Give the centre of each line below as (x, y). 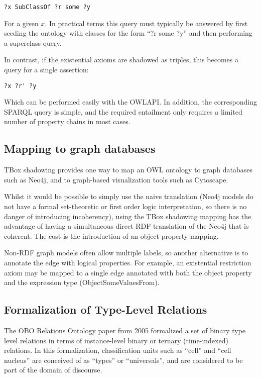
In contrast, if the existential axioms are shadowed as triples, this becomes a (121, 60)
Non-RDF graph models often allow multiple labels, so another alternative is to (126, 253)
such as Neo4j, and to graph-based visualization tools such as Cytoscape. (116, 179)
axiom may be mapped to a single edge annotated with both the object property (128, 272)
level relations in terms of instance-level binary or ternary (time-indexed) (116, 340)
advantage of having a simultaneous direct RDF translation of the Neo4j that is (126, 226)
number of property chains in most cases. (67, 121)
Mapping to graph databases (80, 149)
